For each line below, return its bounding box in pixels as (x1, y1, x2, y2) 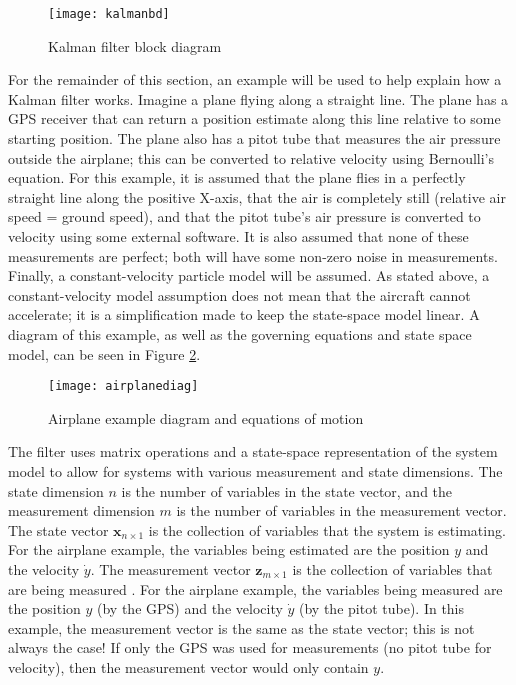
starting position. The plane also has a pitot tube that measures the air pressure (8, 128, 501, 149)
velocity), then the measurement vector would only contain (8, 656, 369, 677)
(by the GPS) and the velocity (97, 598, 283, 619)
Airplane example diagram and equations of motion (48, 407, 364, 428)
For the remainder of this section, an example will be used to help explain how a (8, 69, 502, 90)
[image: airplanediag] (48, 379, 199, 394)
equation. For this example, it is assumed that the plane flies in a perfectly (8, 167, 466, 188)
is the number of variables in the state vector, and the (121, 480, 453, 501)
